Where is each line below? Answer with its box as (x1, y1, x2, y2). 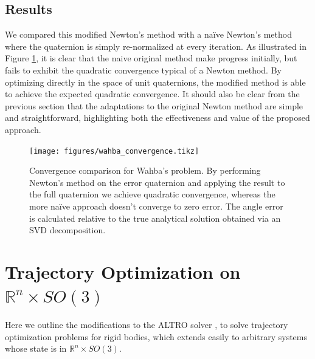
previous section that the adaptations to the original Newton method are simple (5, 99, 303, 112)
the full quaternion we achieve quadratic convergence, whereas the (29, 188, 275, 200)
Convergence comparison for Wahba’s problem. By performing (29, 164, 261, 177)
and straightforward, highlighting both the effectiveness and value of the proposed (5, 111, 310, 124)
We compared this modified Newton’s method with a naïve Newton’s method (5, 28, 292, 41)
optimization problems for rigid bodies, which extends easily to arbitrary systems (5, 330, 308, 343)
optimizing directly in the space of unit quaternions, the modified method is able (5, 75, 306, 88)
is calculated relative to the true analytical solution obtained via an (29, 211, 281, 224)
